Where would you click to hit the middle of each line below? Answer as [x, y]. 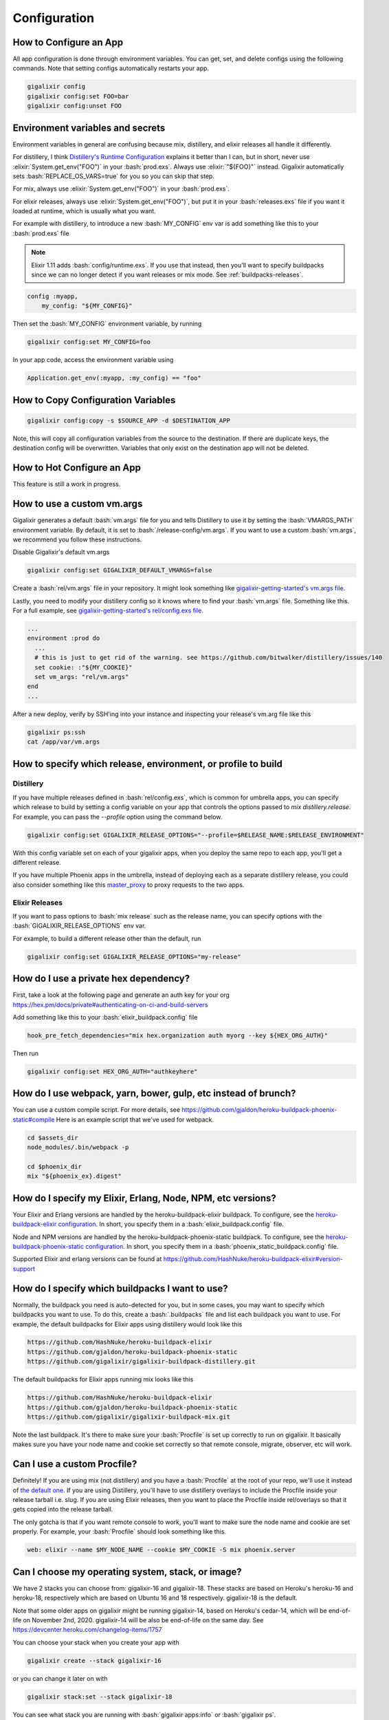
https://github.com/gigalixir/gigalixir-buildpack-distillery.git [141, 1362]
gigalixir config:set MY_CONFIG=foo [89, 342]
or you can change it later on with [60, 1678]
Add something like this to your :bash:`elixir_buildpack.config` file [105, 1017]
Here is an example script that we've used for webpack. [135, 1119]
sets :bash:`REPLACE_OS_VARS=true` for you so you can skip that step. [113, 176]
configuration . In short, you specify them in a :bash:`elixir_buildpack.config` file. [171, 1224]
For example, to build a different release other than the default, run [107, 938]
